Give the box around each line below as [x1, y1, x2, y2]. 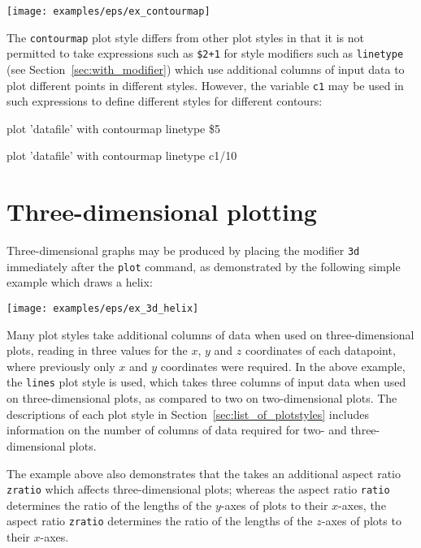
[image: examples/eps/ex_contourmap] [7, 6, 210, 17]
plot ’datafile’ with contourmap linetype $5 [7, 119, 220, 136]
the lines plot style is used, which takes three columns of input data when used [7, 373, 406, 391]
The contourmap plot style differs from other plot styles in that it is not [7, 28, 364, 45]
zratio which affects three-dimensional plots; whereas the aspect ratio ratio [7, 481, 390, 498]
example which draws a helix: [7, 274, 153, 291]
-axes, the [338, 496, 386, 513]
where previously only [7, 357, 115, 374]
